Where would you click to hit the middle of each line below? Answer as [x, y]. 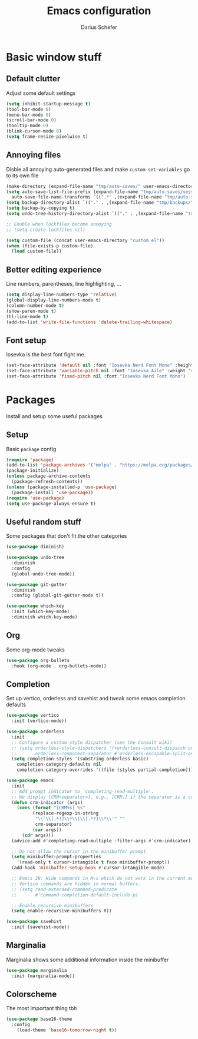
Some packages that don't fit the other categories [67, 536]
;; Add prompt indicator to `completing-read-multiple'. [83, 791]
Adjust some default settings [41, 93]
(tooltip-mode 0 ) [27, 126]
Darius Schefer [99, 27]
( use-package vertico [33, 716]
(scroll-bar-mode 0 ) [32, 120]
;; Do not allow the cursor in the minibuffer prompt [79, 851]
